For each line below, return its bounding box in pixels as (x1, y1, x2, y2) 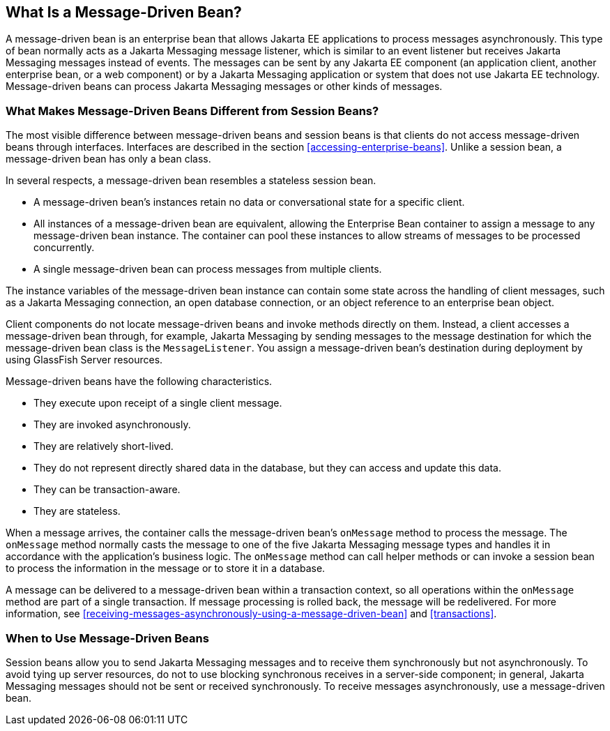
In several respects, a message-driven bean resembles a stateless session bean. (6, 174, 376, 187)
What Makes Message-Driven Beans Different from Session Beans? (6, 103, 379, 118)
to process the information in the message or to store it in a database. (6, 562, 326, 575)
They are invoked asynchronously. (33, 419, 191, 431)
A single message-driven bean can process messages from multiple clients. (33, 263, 382, 276)
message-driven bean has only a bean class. (6, 153, 211, 165)
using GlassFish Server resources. (6, 354, 163, 366)
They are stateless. (33, 505, 121, 518)
